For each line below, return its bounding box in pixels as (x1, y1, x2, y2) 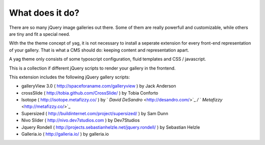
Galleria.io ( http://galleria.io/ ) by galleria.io (21, 131, 109, 137)
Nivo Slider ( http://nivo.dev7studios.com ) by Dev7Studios (21, 118, 140, 123)
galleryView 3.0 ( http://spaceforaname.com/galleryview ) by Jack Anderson (21, 83, 176, 89)
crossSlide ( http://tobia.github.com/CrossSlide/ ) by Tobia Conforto (21, 90, 159, 96)
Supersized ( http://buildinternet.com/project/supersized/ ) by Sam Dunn (21, 110, 169, 116)
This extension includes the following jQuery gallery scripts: (9, 74, 130, 80)
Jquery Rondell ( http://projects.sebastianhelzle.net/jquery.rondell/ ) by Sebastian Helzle (21, 124, 200, 130)
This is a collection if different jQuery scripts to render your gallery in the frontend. (9, 65, 176, 71)
